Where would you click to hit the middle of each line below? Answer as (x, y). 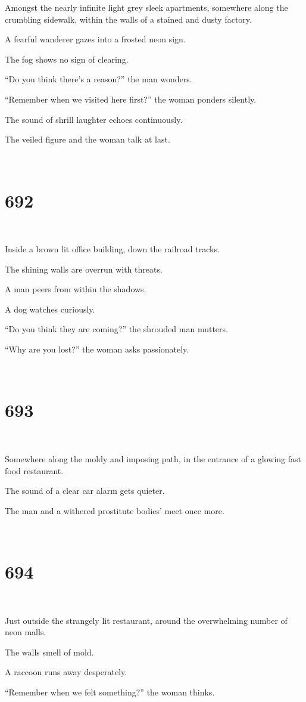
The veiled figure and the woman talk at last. (88, 139)
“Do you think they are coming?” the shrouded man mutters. (116, 329)
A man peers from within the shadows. (76, 289)
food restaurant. (34, 470)
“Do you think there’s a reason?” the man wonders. (99, 79)
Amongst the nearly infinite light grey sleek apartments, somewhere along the (146, 7)
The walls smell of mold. (49, 652)
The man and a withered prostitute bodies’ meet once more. (115, 510)
